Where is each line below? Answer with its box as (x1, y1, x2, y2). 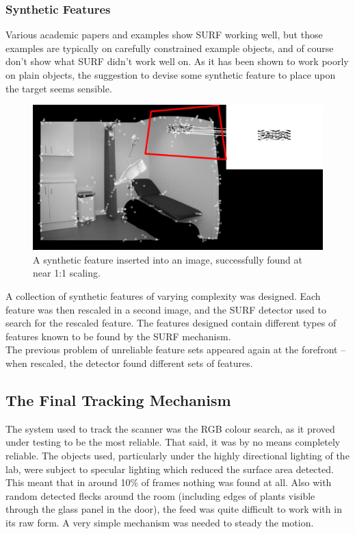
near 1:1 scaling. (33, 266, 101, 280)
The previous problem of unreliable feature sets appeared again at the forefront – (5, 342, 346, 357)
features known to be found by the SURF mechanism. (5, 329, 231, 343)
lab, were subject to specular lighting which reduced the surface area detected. (5, 461, 334, 476)
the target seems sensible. (5, 81, 112, 95)
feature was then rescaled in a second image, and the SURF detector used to (5, 302, 326, 316)
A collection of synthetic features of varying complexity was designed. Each (5, 288, 321, 303)
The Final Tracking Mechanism (5, 389, 231, 410)
